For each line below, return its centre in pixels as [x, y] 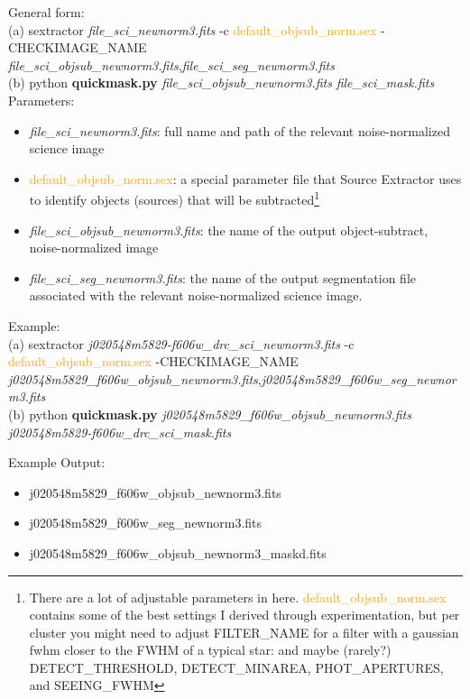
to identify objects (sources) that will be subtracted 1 [175, 198]
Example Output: [57, 462]
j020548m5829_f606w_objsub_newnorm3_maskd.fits [178, 552]
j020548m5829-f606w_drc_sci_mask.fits [120, 432]
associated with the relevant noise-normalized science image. [196, 295]
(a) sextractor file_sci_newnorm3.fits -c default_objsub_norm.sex [193, 29]
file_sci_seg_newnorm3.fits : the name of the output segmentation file [223, 277]
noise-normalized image [94, 248]
